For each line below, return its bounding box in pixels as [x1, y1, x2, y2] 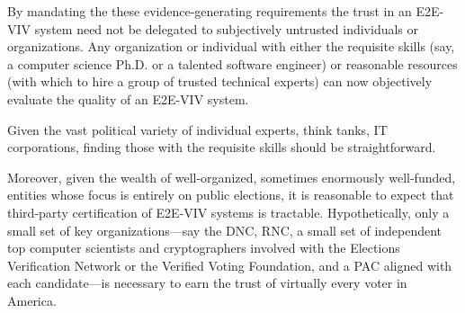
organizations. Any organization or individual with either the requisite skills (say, [7, 37, 455, 56]
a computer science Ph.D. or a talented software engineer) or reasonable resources [7, 54, 458, 73]
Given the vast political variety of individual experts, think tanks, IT [7, 120, 388, 139]
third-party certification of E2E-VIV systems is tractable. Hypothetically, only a [7, 202, 450, 221]
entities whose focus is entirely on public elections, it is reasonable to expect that [7, 185, 454, 204]
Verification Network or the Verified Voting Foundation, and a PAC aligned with [7, 255, 452, 274]
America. [7, 291, 57, 309]
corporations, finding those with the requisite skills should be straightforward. [7, 138, 436, 156]
